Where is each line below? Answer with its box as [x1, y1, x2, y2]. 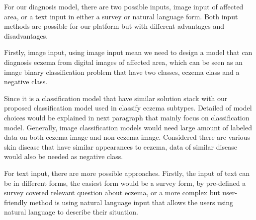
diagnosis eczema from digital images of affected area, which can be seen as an [4, 56, 243, 67]
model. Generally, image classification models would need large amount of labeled [4, 122, 252, 132]
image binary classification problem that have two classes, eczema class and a [4, 66, 240, 77]
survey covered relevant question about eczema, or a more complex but [4, 187, 220, 198]
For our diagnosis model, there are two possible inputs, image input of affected [4, 1, 244, 11]
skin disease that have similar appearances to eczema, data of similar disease [4, 141, 237, 152]
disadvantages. [4, 30, 48, 41]
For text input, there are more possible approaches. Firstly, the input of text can [4, 167, 250, 178]
